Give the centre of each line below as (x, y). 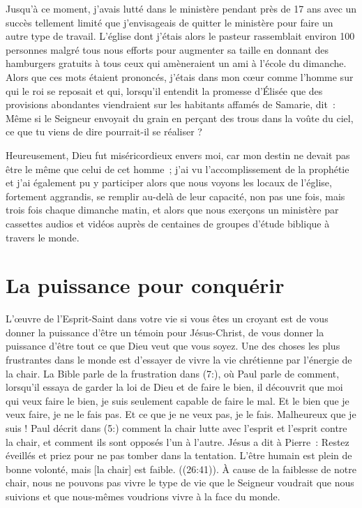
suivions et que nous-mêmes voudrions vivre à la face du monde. (143, 496)
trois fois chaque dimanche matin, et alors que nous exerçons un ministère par (172, 210)
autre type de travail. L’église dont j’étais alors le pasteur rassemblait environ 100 (180, 36)
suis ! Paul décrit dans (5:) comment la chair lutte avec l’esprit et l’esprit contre (176, 427)
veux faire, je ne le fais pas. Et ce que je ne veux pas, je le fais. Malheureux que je (181, 414)
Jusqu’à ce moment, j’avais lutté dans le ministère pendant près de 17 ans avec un (181, 8)
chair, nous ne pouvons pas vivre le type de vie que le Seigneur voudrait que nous (180, 483)
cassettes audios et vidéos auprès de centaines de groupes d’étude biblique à (168, 223)
